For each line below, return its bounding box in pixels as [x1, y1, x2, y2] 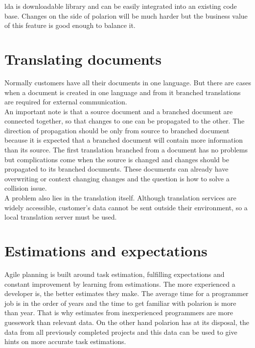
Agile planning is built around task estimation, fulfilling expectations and [4, 269, 225, 279]
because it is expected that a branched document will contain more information [4, 135, 243, 145]
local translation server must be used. [4, 212, 117, 222]
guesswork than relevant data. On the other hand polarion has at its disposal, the [4, 317, 249, 327]
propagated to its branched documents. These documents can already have [4, 164, 229, 174]
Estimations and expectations [4, 241, 208, 260]
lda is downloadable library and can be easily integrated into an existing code [4, 1, 237, 11]
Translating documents [4, 49, 162, 69]
